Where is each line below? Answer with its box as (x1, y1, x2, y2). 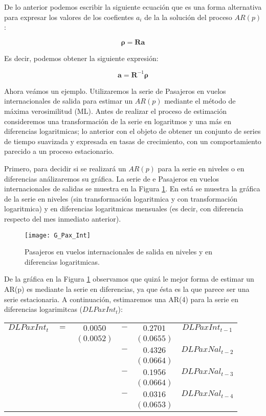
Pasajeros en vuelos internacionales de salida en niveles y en (25, 246, 213, 257)
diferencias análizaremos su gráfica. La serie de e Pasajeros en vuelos (4, 173, 219, 184)
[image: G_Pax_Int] (25, 231, 91, 239)
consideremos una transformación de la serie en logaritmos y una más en (4, 115, 231, 126)
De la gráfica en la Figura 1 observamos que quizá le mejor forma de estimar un (4, 273, 254, 284)
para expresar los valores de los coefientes (4, 11, 134, 22)
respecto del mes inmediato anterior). (4, 213, 121, 224)
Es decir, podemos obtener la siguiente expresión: (4, 52, 159, 63)
